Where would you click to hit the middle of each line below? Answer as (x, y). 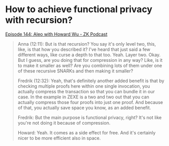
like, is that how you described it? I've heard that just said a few (84, 49)
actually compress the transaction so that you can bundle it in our (86, 91)
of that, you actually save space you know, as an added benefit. (84, 107)
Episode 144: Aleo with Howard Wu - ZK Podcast (56, 34)
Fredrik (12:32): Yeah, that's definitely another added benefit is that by (91, 81)
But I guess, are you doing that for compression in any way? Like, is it (90, 60)
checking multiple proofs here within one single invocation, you (84, 86)
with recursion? (39, 20)
